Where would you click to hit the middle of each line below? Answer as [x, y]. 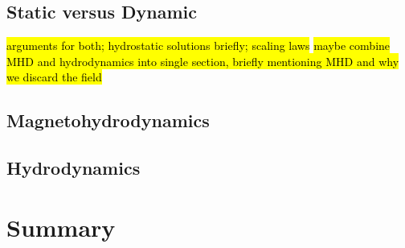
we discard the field [54, 77]
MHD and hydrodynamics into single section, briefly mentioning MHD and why [203, 61]
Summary [61, 227]
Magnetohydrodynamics [108, 120]
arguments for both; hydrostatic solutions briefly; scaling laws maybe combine [198, 45]
